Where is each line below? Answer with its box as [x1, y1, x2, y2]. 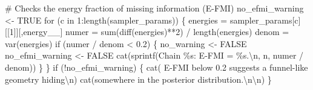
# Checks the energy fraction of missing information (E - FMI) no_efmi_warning [5, 2, 304, 14]
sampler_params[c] [229, 13, 301, 26]
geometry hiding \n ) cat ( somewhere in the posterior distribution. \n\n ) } [5, 72, 272, 85]
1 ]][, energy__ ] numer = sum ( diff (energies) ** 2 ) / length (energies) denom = [9, 25, 289, 38]
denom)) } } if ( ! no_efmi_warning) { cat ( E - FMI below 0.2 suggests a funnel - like [5, 60, 308, 73]
